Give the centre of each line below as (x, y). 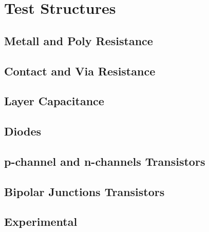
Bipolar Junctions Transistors (84, 191)
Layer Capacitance (54, 101)
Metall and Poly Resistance (79, 40)
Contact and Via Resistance (80, 71)
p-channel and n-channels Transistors (105, 161)
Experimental (41, 221)
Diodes (23, 131)
